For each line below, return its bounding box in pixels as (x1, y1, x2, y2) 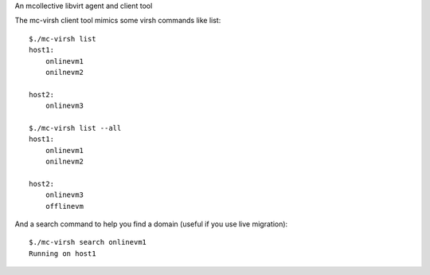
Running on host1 (29, 249, 96, 258)
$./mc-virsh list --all (29, 124, 122, 132)
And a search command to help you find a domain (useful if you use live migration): (14, 219, 288, 229)
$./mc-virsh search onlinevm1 (29, 238, 147, 247)
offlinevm (45, 202, 84, 210)
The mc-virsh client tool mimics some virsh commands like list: (14, 16, 221, 26)
